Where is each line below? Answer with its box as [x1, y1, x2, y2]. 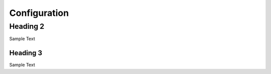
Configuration [9, 7, 69, 18]
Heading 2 [9, 22, 45, 31]
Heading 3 [9, 49, 43, 57]
